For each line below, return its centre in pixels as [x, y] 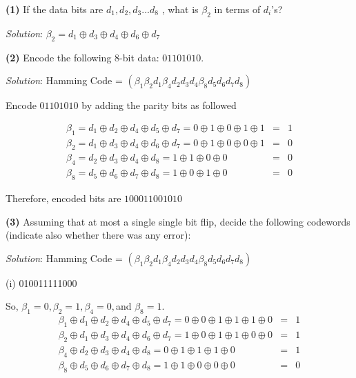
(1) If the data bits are [55, 9]
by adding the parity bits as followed [159, 105]
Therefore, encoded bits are [63, 198]
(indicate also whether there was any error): [98, 235]
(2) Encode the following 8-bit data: [82, 57]
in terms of [237, 9]
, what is [180, 9]
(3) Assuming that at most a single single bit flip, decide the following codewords [178, 221]
